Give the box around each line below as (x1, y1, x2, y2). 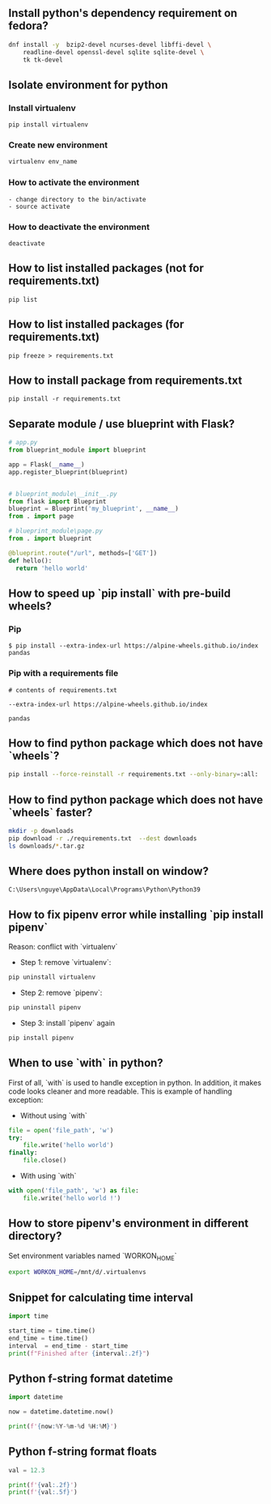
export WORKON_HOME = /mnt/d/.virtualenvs (8, 1268, 147, 1277)
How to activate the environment (8, 177, 140, 189)
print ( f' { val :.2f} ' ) (8, 1481, 78, 1489)
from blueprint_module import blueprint (8, 446, 147, 454)
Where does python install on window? (8, 865, 209, 878)
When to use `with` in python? (8, 1056, 163, 1070)
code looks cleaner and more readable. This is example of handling (8, 1086, 233, 1096)
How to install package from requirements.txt (8, 373, 243, 387)
